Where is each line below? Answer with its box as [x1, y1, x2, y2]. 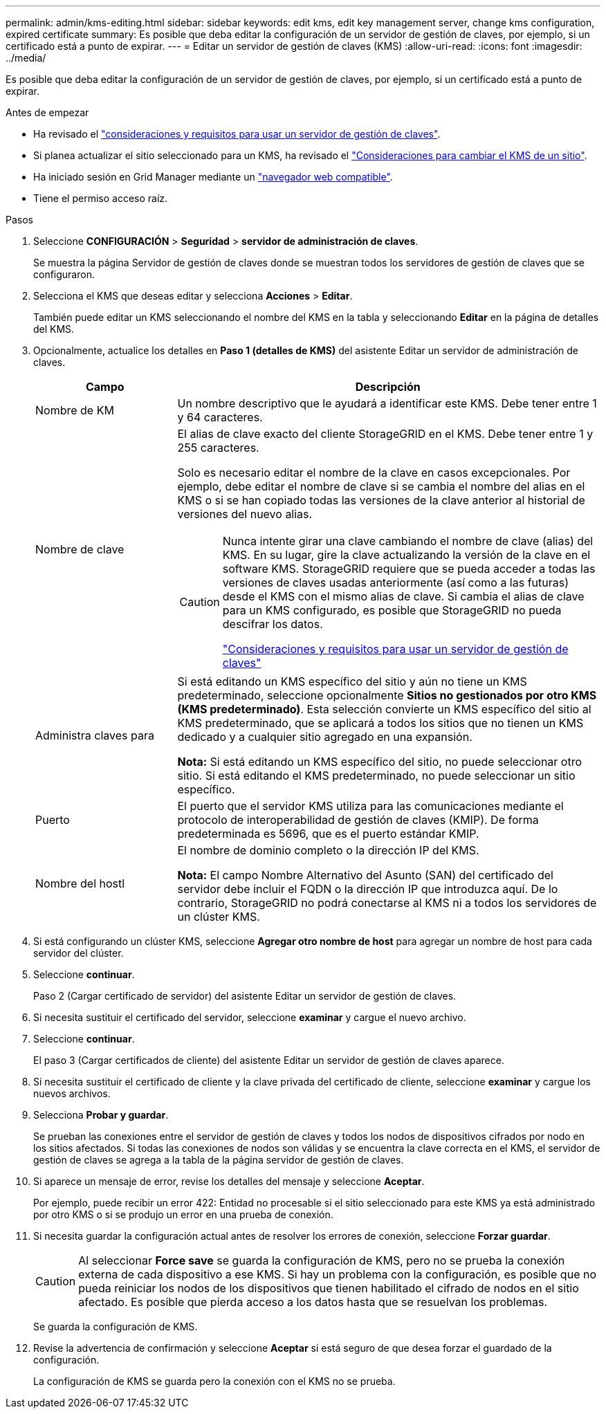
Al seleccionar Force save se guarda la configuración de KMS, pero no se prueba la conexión [78, 1254, 565, 1267]
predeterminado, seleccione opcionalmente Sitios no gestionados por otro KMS [177, 688, 597, 702]
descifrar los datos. [222, 617, 323, 631]
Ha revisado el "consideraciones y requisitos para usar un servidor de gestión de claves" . [33, 128, 441, 140]
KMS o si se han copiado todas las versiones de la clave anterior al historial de [177, 493, 585, 507]
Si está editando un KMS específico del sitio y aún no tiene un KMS [177, 674, 527, 688]
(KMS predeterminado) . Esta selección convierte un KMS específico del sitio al [177, 702, 591, 716]
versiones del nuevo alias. [177, 507, 313, 521]
